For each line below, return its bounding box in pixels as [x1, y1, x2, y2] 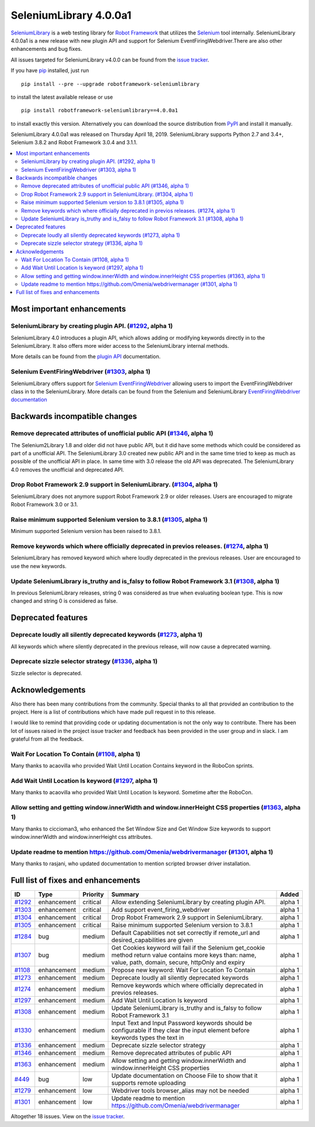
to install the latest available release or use [10, 94, 113, 101]
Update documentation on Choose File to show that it [111, 1071, 258, 1080]
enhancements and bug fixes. [10, 46, 82, 53]
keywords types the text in [111, 1033, 184, 1042]
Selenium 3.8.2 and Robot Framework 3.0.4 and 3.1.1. [10, 139, 138, 146]
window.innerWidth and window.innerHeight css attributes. [10, 834, 153, 841]
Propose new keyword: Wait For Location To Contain [111, 966, 256, 974]
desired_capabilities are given [111, 936, 194, 944]
